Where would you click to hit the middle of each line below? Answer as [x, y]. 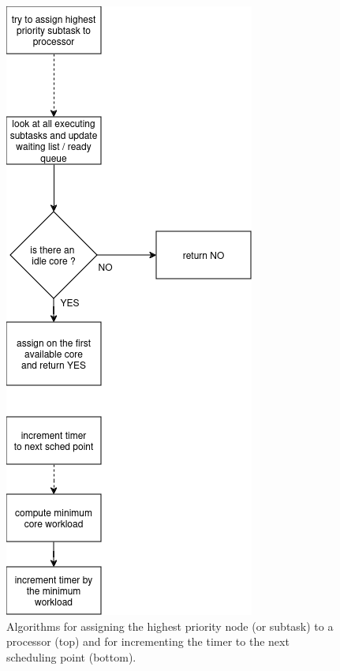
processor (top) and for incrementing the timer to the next [148, 641]
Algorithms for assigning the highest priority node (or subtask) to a [170, 626]
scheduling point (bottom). [71, 656]
